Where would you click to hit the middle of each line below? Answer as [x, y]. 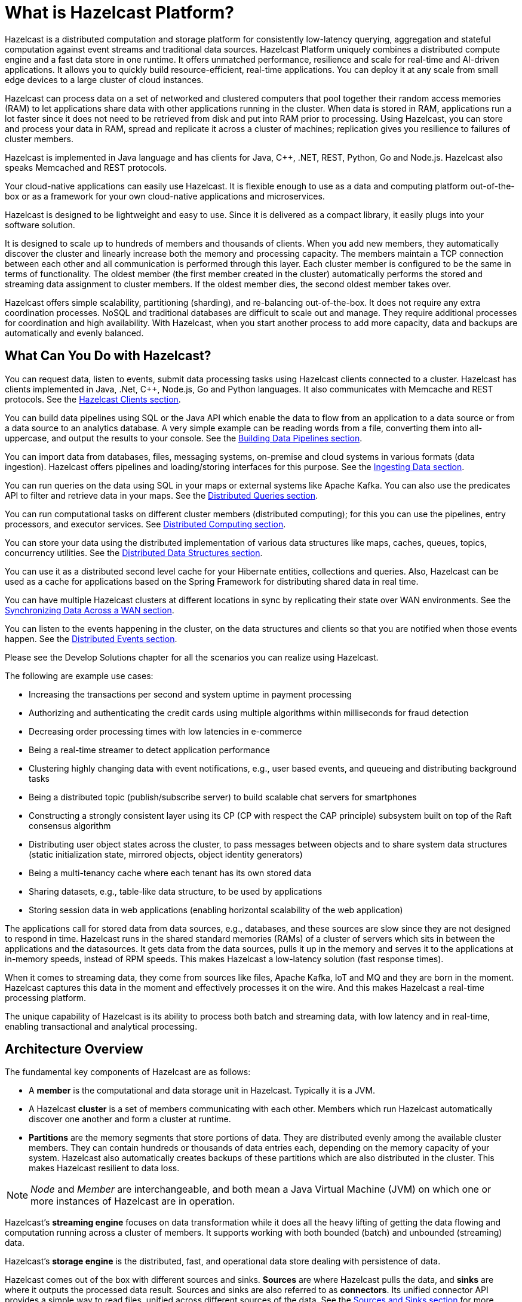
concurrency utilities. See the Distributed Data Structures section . [134, 552]
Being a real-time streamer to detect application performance [149, 750]
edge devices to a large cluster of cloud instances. [104, 79]
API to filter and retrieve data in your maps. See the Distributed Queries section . [161, 495]
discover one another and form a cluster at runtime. [130, 1119]
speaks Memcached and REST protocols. [86, 167]
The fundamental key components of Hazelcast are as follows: [128, 1072]
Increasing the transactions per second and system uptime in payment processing [191, 694]
